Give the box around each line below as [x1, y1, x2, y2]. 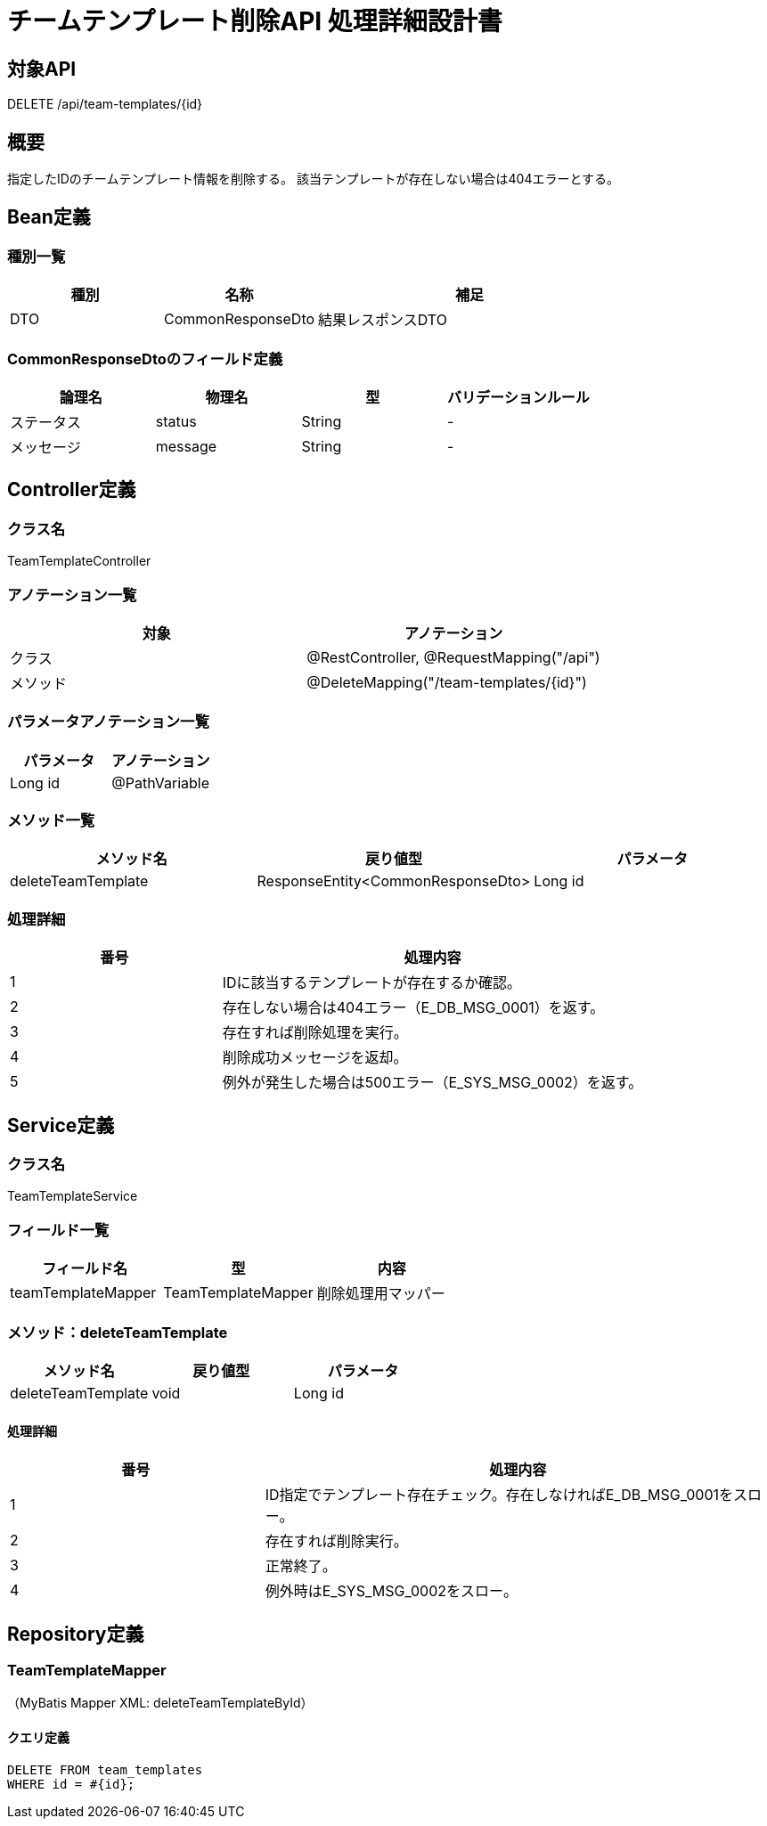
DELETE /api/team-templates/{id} [7, 96, 203, 112]
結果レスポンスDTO [318, 311, 447, 330]
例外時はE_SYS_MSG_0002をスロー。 [265, 1582, 518, 1601]
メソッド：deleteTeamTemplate [7, 1323, 228, 1341]
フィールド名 [42, 1259, 127, 1278]
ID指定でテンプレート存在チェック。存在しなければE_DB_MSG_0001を [265, 1486, 734, 1504]
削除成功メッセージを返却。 [222, 1048, 408, 1067]
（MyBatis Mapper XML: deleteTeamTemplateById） [7, 1695, 314, 1711]
